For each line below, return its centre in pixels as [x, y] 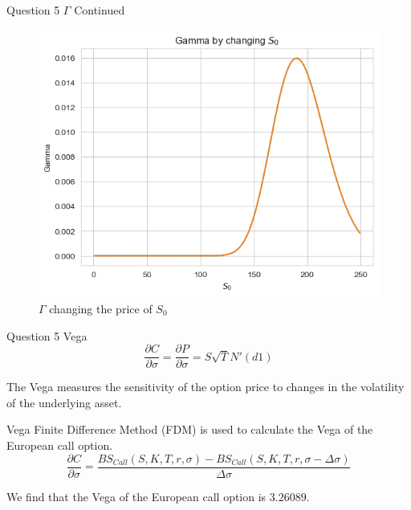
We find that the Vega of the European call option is [136, 496]
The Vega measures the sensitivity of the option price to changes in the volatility [205, 387]
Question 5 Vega [47, 335]
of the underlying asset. [64, 402]
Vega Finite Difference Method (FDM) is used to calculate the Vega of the [190, 429]
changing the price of [101, 308]
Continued [100, 10]
